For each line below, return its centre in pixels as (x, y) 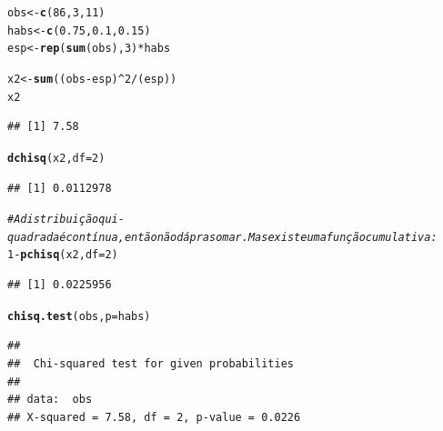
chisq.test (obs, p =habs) (79, 316)
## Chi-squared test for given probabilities (151, 363)
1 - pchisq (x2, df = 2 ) (63, 255)
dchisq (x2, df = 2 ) (56, 158)
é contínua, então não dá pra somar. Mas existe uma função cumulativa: (248, 237)
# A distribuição (53, 220)
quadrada (34, 237)
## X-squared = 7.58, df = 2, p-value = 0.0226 (154, 417)
